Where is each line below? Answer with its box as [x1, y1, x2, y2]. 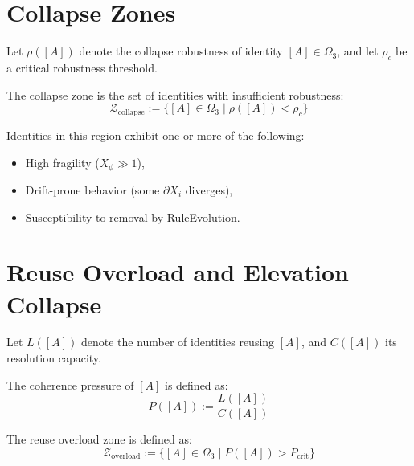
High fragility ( [25, 153, 100, 170]
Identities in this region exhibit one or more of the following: [6, 126, 305, 143]
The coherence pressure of [6, 376, 134, 393]
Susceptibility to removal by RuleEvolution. [25, 208, 240, 225]
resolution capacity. [6, 349, 101, 366]
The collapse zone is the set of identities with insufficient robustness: [6, 86, 344, 103]
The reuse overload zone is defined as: [6, 431, 192, 448]
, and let [337, 43, 379, 59]
